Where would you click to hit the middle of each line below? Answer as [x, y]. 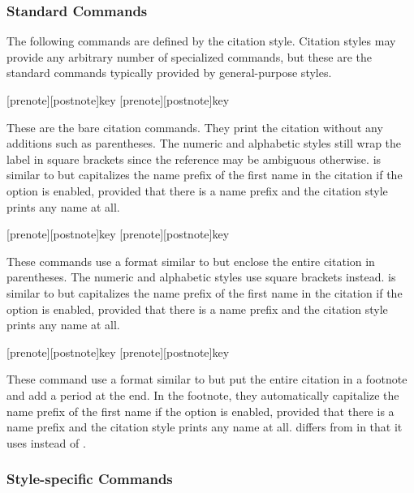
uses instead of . [46, 442]
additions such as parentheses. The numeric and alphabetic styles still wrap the [204, 143]
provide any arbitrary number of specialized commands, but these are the [190, 56]
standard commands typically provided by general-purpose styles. [169, 73]
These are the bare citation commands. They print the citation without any [195, 127]
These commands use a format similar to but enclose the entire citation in [191, 261]
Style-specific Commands [90, 479]
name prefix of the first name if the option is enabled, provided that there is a [201, 411]
